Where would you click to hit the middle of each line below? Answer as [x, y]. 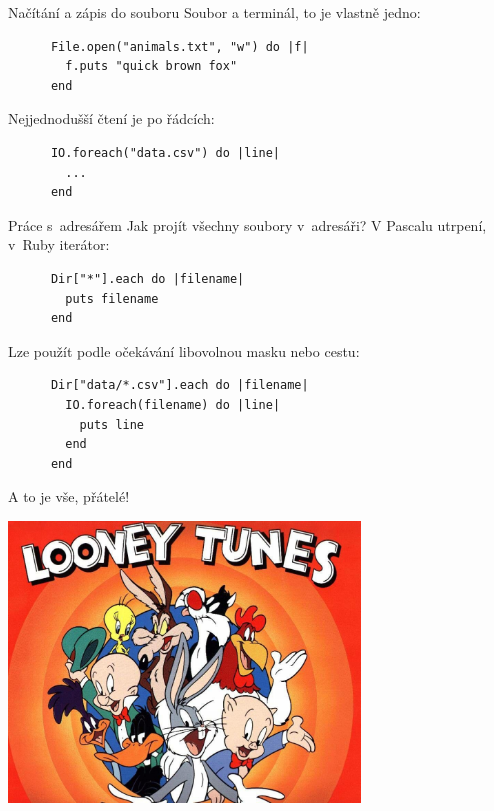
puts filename [112, 298]
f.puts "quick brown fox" [151, 66]
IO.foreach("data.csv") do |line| [165, 152]
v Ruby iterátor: [59, 244]
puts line [112, 424]
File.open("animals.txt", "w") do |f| [179, 46]
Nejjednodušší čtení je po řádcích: [111, 118]
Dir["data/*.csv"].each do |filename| [179, 385]
